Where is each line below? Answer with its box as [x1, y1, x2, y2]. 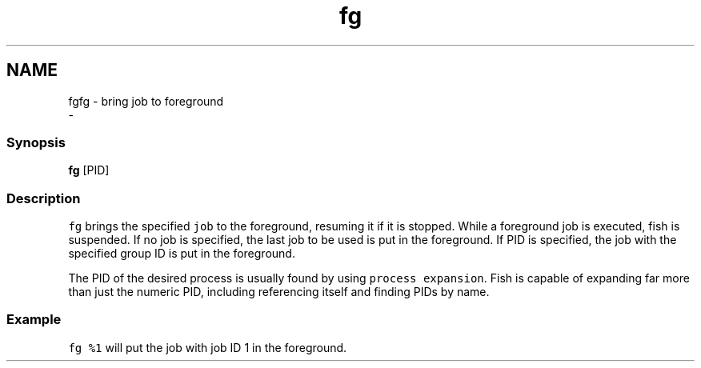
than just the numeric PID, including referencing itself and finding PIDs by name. [68, 285, 490, 299]
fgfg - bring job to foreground [68, 94, 224, 108]
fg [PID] [68, 163, 110, 178]
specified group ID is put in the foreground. [68, 246, 295, 261]
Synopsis [6, 134, 66, 150]
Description [6, 190, 81, 206]
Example [6, 311, 62, 328]
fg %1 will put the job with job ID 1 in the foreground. [68, 340, 347, 354]
